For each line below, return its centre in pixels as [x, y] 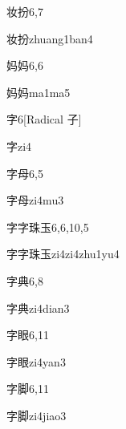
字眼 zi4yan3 [36, 361]
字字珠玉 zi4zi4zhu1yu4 [63, 254]
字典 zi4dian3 [38, 308]
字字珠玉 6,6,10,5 [48, 227]
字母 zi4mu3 [35, 200]
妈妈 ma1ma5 [39, 92]
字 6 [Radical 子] [44, 119]
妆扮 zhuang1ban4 [50, 38]
